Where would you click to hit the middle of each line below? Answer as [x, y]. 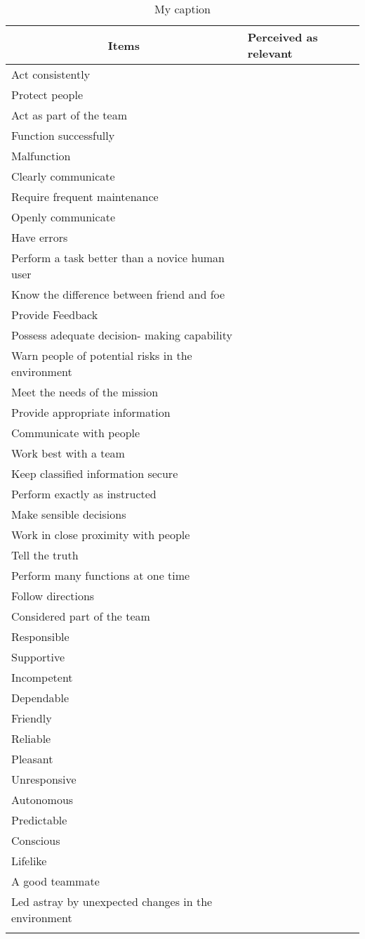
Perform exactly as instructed [84, 494]
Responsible [40, 636]
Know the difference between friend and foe [118, 294]
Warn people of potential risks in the [102, 355]
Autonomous [42, 799]
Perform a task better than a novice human [118, 258]
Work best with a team [68, 453]
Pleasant [32, 759]
